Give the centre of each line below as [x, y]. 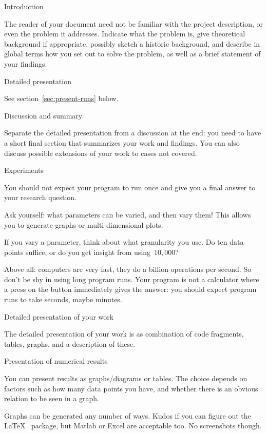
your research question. [41, 197]
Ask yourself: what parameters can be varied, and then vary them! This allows [128, 214]
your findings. [26, 63]
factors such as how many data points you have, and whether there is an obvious [131, 388]
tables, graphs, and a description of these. [70, 343]
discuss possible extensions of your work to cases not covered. [101, 153]
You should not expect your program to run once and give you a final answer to [130, 187]
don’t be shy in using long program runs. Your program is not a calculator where [132, 279]
